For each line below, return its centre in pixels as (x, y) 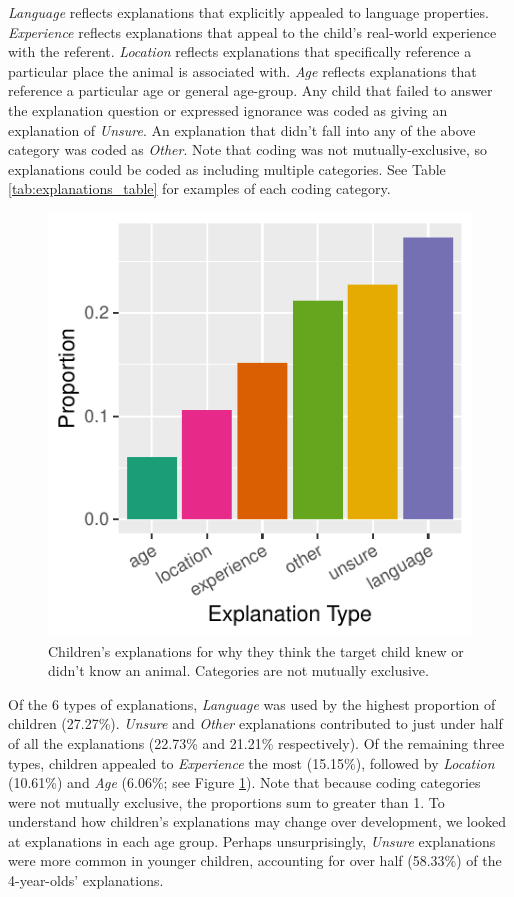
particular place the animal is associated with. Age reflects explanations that (242, 70)
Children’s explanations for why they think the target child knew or (256, 650)
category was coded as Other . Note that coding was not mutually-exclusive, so (247, 149)
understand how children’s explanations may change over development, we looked (257, 821)
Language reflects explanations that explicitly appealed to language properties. (248, 12)
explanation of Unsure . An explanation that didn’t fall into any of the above (242, 129)
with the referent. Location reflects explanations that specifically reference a (240, 51)
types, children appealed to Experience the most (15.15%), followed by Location (251, 762)
